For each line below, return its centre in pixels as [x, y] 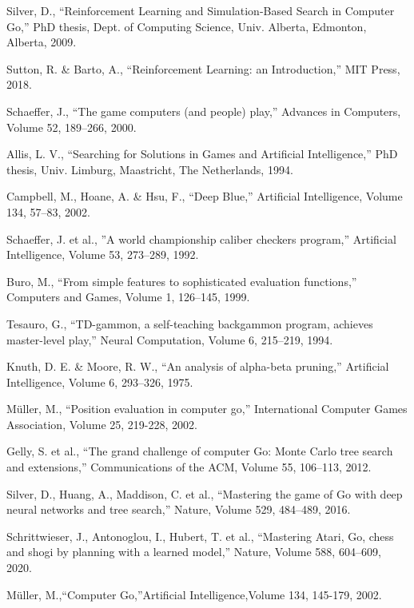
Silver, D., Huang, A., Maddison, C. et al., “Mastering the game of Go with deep [205, 493]
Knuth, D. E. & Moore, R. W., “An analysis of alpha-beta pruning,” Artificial [198, 366]
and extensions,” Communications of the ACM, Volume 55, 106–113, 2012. [189, 467]
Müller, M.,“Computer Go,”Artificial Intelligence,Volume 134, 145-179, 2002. [194, 594]
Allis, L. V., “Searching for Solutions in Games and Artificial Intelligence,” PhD [202, 154]
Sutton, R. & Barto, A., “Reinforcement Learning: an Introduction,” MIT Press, [203, 68]
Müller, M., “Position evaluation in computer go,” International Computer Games [207, 409]
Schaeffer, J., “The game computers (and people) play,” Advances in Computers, [204, 111]
